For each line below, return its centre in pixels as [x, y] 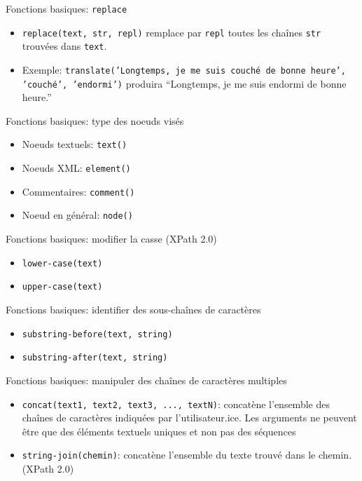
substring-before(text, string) [97, 334]
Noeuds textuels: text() [75, 144]
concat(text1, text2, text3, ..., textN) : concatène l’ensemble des [176, 404]
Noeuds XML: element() [76, 168]
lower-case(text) [62, 263]
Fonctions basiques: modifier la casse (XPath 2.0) [111, 239]
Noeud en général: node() [77, 215]
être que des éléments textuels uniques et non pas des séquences [159, 431]
